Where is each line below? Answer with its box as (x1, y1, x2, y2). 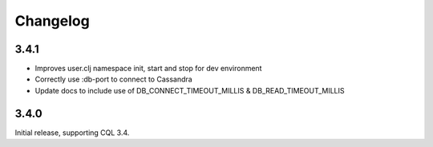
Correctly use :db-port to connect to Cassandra (34, 74, 192, 84)
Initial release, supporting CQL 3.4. (14, 128, 130, 137)
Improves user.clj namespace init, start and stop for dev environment (34, 64, 262, 73)
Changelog (14, 12, 90, 30)
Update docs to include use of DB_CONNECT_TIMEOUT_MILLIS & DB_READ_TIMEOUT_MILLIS (34, 85, 345, 95)
